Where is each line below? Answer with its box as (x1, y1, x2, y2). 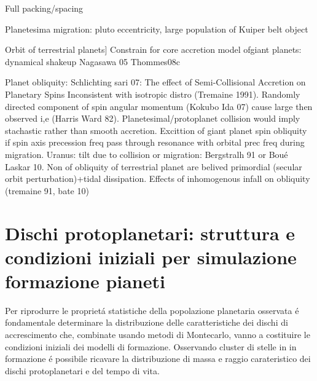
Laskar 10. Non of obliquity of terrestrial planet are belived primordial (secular (5, 160, 302, 173)
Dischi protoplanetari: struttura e (5, 220, 295, 245)
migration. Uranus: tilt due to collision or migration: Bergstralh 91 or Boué (5, 147, 288, 160)
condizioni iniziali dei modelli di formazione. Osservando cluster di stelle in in (5, 340, 297, 353)
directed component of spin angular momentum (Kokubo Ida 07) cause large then (5, 100, 313, 112)
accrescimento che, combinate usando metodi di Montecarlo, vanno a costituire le (5, 328, 310, 340)
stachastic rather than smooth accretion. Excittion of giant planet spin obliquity (5, 124, 307, 136)
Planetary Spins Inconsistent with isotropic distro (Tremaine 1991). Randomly (5, 87, 300, 100)
